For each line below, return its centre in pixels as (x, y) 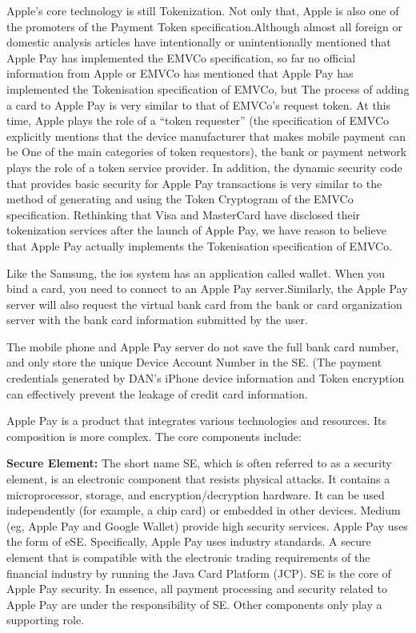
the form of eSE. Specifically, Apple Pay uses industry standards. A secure (189, 541)
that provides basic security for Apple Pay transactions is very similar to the (194, 183)
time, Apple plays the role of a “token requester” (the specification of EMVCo (198, 120)
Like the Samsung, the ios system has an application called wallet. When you (196, 272)
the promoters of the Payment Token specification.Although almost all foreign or (204, 26)
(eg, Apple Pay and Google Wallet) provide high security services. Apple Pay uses (207, 525)
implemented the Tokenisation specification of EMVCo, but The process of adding (208, 88)
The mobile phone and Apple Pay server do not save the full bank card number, (203, 346)
